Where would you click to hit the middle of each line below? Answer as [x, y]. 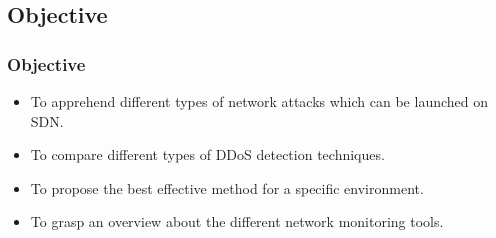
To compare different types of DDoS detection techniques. [207, 154]
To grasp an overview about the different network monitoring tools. [237, 221]
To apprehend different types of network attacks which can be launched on [259, 101]
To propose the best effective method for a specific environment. [227, 187]
